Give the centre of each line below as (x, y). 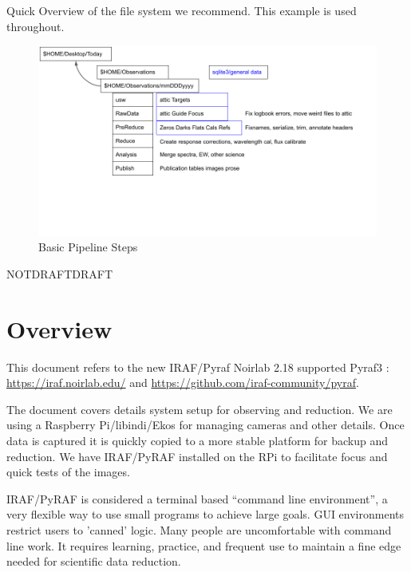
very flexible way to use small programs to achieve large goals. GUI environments (205, 514)
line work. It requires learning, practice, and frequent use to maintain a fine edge (204, 545)
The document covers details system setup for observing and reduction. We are (200, 409)
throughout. (36, 26)
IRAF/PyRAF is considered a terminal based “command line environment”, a (197, 498)
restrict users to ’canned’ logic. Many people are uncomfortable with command (199, 529)
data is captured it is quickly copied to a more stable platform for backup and (197, 440)
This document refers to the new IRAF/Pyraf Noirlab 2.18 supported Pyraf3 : (198, 367)
